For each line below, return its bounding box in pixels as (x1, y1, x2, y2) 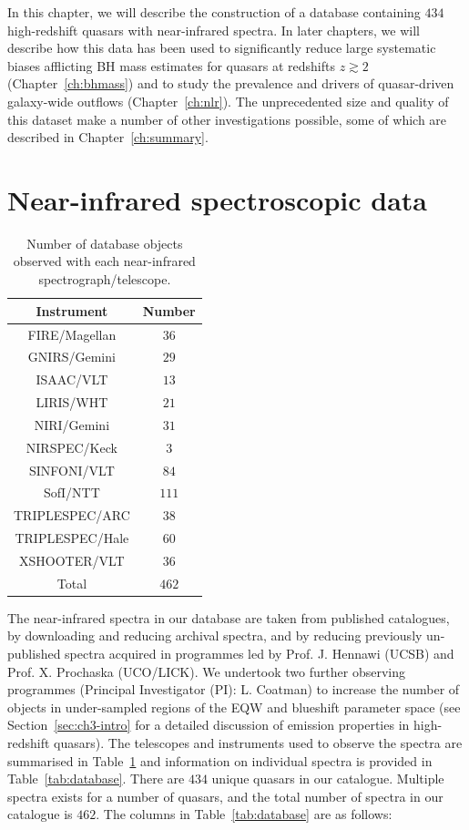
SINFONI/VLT (29, 460, 115, 479)
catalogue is (7, 804, 73, 824)
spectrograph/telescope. (38, 270, 171, 289)
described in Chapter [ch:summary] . (7, 128, 209, 147)
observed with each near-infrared (13, 251, 196, 271)
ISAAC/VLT (36, 370, 108, 389)
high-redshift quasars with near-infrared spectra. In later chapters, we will (7, 20, 420, 39)
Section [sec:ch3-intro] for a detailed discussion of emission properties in (7, 715, 410, 734)
